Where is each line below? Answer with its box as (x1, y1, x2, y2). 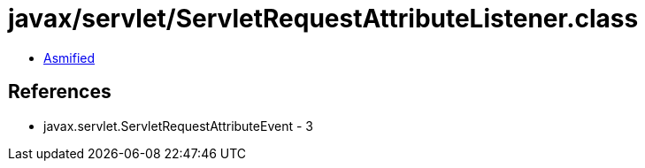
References (8, 80, 111, 103)
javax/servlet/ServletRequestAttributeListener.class (8, 4, 639, 34)
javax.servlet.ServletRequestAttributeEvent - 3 (43, 118, 313, 134)
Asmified (43, 50, 96, 65)
